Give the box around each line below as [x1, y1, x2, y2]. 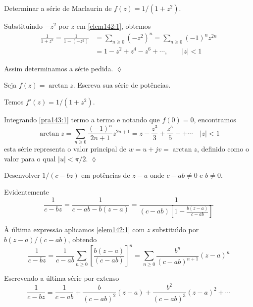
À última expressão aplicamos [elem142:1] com [4, 224, 145, 235]
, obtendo [68, 234, 97, 245]
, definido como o [197, 144, 249, 154]
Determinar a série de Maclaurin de [4, 3, 112, 13]
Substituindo [4, 21, 43, 31]
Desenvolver [4, 170, 40, 180]
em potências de [81, 170, 130, 180]
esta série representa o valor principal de [4, 144, 126, 154]
